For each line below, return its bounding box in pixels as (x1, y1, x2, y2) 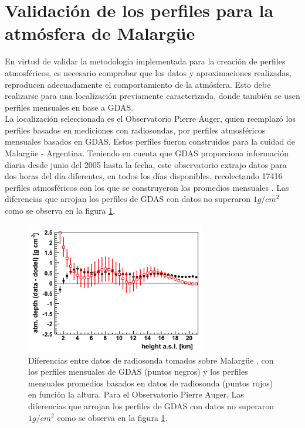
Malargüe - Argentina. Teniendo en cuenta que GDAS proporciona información (5, 147, 289, 159)
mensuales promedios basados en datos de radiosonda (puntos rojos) (28, 376, 273, 389)
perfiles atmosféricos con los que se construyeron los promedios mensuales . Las (5, 181, 289, 193)
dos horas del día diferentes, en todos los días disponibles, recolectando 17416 (5, 170, 283, 182)
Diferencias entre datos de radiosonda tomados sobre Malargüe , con (28, 354, 274, 366)
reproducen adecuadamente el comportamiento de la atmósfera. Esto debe (5, 78, 271, 90)
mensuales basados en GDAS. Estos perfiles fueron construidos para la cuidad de (5, 135, 295, 148)
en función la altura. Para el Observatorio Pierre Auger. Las (28, 388, 244, 400)
